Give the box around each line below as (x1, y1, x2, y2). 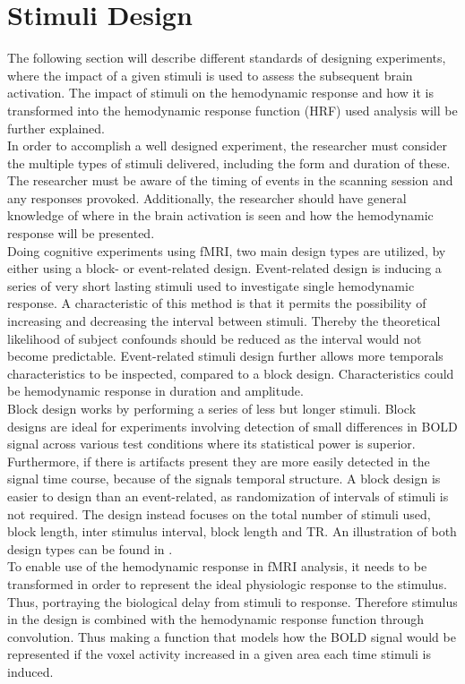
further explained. (7, 118, 106, 137)
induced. (7, 662, 54, 680)
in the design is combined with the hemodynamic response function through (7, 610, 425, 628)
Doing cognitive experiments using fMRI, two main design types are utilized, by (7, 241, 446, 260)
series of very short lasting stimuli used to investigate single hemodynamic (7, 276, 415, 295)
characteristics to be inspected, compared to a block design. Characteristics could (7, 363, 454, 382)
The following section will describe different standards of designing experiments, (7, 48, 446, 67)
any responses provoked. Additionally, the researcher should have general (7, 188, 407, 207)
